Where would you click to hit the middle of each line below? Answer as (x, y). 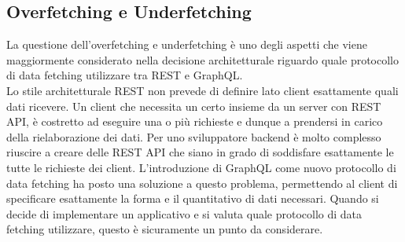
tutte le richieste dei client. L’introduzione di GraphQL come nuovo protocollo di (201, 167)
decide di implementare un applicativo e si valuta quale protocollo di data (184, 213)
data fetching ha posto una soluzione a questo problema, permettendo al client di (202, 183)
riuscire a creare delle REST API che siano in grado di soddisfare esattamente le (200, 152)
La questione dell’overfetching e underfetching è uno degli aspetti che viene (187, 44)
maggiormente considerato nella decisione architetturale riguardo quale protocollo (202, 59)
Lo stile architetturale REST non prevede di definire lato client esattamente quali (202, 90)
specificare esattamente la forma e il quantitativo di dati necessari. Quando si (193, 198)
